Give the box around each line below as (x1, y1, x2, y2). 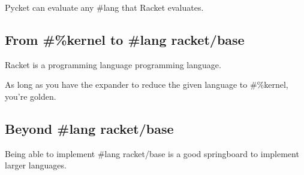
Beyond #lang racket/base (5, 119, 174, 137)
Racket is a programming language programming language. (5, 58, 221, 70)
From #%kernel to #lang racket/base (5, 30, 245, 48)
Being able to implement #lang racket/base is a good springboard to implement (5, 147, 299, 159)
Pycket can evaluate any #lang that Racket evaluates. (5, 1, 204, 13)
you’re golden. (5, 90, 56, 102)
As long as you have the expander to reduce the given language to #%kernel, (5, 78, 288, 91)
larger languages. (5, 159, 67, 171)
